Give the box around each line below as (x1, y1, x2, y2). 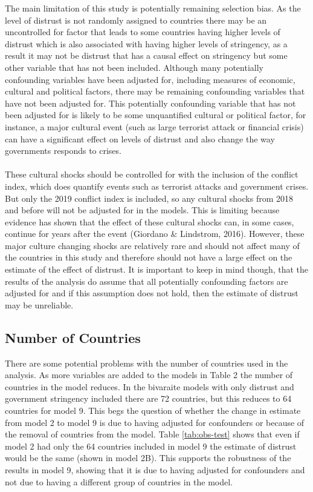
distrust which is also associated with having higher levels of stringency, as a (5, 37, 288, 50)
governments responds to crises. (5, 144, 121, 157)
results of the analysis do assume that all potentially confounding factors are (5, 274, 288, 287)
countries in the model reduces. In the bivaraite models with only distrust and (5, 380, 294, 393)
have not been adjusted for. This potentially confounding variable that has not (5, 96, 296, 109)
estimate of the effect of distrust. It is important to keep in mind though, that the (5, 263, 309, 276)
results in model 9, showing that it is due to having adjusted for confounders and (5, 463, 305, 476)
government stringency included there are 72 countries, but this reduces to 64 (5, 392, 292, 405)
